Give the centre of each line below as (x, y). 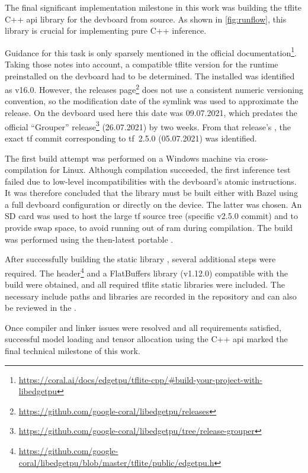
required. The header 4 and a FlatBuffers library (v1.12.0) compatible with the (146, 272)
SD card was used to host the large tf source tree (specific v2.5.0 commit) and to (151, 216)
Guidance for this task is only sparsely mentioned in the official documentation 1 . (151, 52)
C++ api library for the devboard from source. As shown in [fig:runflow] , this (146, 19)
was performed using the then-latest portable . (89, 239)
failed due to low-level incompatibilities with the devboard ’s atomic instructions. (151, 181)
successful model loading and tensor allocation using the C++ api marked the (146, 339)
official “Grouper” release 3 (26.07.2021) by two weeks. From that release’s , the (148, 126)
